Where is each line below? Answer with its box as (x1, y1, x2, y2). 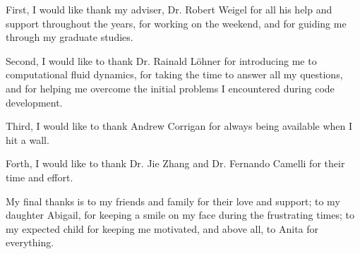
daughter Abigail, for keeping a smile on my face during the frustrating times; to (6, 207, 354, 222)
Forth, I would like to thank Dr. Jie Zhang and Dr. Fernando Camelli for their (6, 156, 345, 171)
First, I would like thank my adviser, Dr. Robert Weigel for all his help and (6, 2, 332, 16)
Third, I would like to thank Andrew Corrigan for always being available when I (6, 119, 353, 133)
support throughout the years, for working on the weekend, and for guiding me (6, 16, 347, 30)
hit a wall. (6, 132, 49, 147)
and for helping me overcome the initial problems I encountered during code (6, 80, 335, 95)
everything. (6, 235, 54, 250)
